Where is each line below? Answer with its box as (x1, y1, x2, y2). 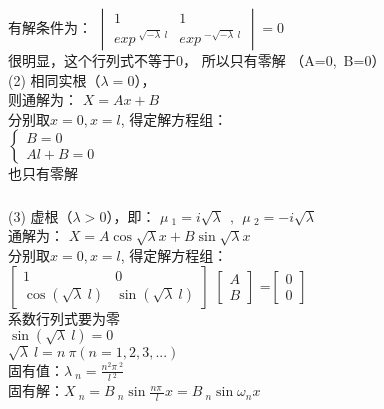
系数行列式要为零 (8, 307, 120, 328)
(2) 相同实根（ (8, 69, 101, 90)
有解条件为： (8, 16, 92, 37)
